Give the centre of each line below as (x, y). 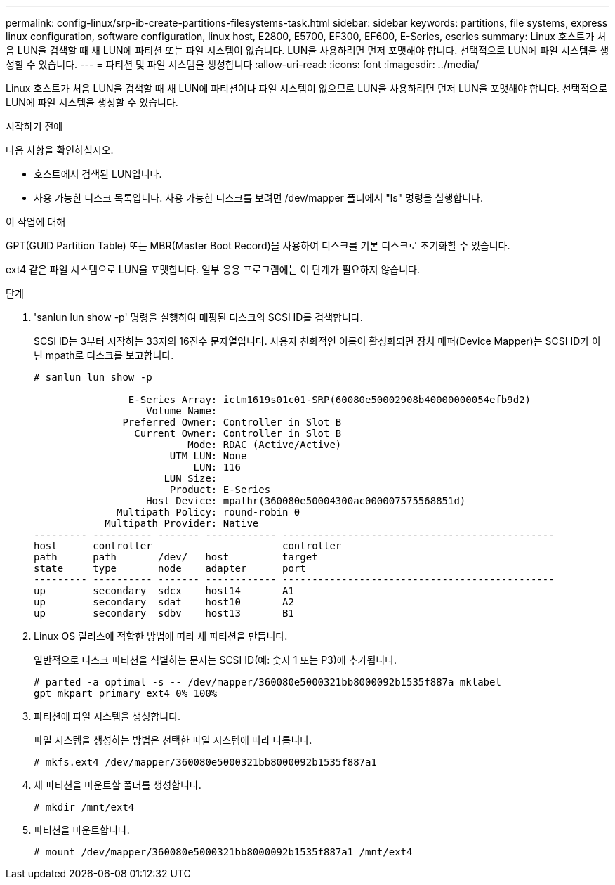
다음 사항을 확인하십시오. (60, 150)
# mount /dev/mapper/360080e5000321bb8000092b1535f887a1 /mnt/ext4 (223, 852)
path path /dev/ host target (176, 557)
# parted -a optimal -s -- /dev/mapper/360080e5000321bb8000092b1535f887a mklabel (267, 682)
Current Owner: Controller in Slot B (238, 433)
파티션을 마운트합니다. (82, 830)
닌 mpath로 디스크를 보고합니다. (104, 355)
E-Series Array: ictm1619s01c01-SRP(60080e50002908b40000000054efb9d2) (330, 400)
